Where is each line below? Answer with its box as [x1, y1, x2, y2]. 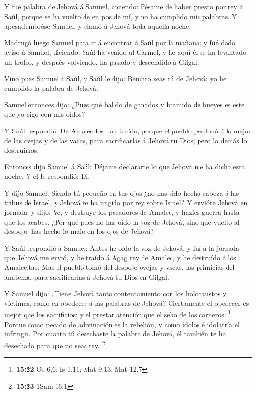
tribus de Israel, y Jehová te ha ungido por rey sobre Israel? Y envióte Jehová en [4, 197, 248, 207]
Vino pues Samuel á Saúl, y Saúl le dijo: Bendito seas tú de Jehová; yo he [4, 73, 227, 83]
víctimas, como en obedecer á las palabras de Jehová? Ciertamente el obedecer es [4, 297, 249, 308]
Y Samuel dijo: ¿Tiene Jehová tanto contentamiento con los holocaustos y [4, 288, 227, 298]
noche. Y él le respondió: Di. [4, 171, 90, 181]
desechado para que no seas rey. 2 [4, 338, 105, 350]
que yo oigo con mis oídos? [4, 109, 85, 119]
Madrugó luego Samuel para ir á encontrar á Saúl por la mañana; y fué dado [4, 37, 236, 47]
